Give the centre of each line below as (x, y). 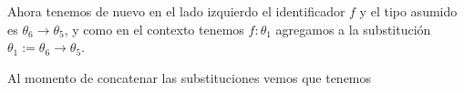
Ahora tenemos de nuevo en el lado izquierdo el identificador (176, 11)
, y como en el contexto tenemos (154, 29)
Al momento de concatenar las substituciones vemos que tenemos (190, 77)
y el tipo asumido (408, 11)
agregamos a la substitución (353, 29)
